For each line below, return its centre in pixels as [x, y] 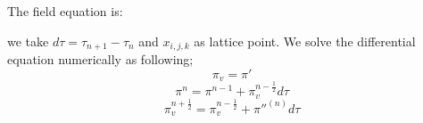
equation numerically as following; [100, 59]
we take [28, 41]
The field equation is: [65, 11]
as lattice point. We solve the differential [305, 41]
